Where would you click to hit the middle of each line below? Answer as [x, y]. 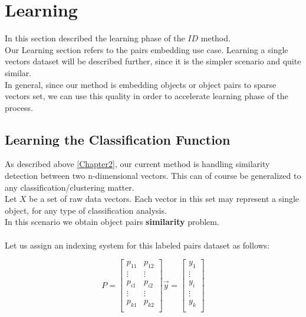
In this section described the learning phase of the [95, 38]
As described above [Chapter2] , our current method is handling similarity [137, 164]
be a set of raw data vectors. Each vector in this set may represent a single [164, 199]
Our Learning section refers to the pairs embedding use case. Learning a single [147, 49]
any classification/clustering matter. [70, 187]
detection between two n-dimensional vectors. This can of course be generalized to [153, 176]
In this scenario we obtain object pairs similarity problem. [112, 222]
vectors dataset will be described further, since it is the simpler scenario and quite [153, 61]
